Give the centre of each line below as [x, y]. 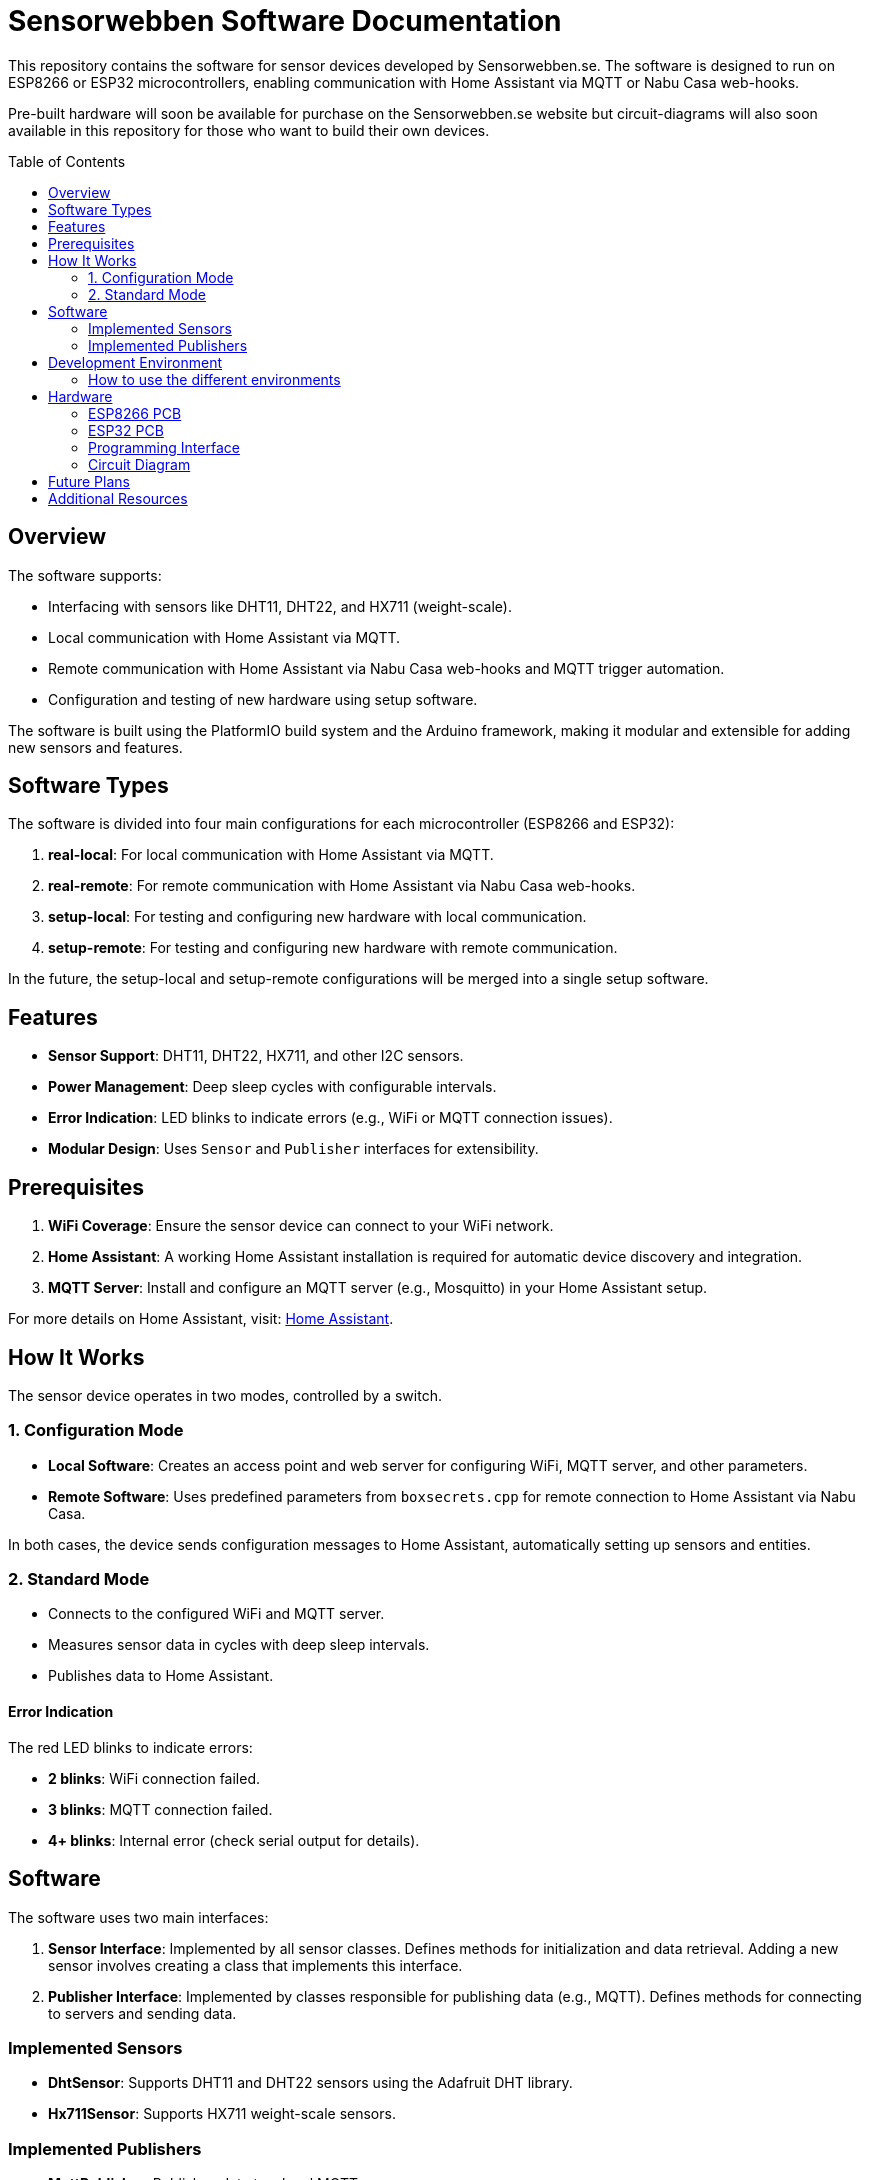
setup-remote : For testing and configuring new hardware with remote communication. [333, 948]
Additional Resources [118, 498]
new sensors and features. [95, 747]
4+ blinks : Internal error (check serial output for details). [234, 1840]
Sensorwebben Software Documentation [285, 21]
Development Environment [135, 362]
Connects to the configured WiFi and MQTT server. [216, 1614]
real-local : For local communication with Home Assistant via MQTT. [271, 855]
